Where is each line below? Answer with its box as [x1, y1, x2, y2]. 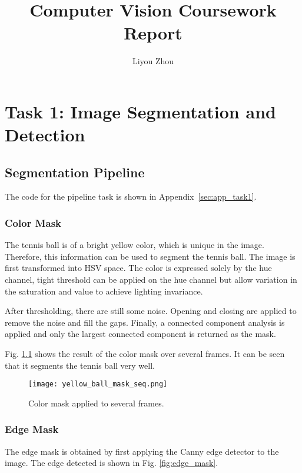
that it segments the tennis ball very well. [5, 359, 155, 371]
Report [124, 21, 182, 45]
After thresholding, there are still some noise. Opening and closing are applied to [5, 305, 297, 317]
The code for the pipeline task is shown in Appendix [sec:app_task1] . [5, 190, 257, 203]
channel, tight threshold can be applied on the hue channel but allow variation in [5, 273, 297, 286]
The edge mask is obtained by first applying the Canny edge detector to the [5, 445, 279, 457]
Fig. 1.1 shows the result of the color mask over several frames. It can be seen [5, 348, 285, 360]
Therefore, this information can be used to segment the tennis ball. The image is [5, 250, 296, 262]
